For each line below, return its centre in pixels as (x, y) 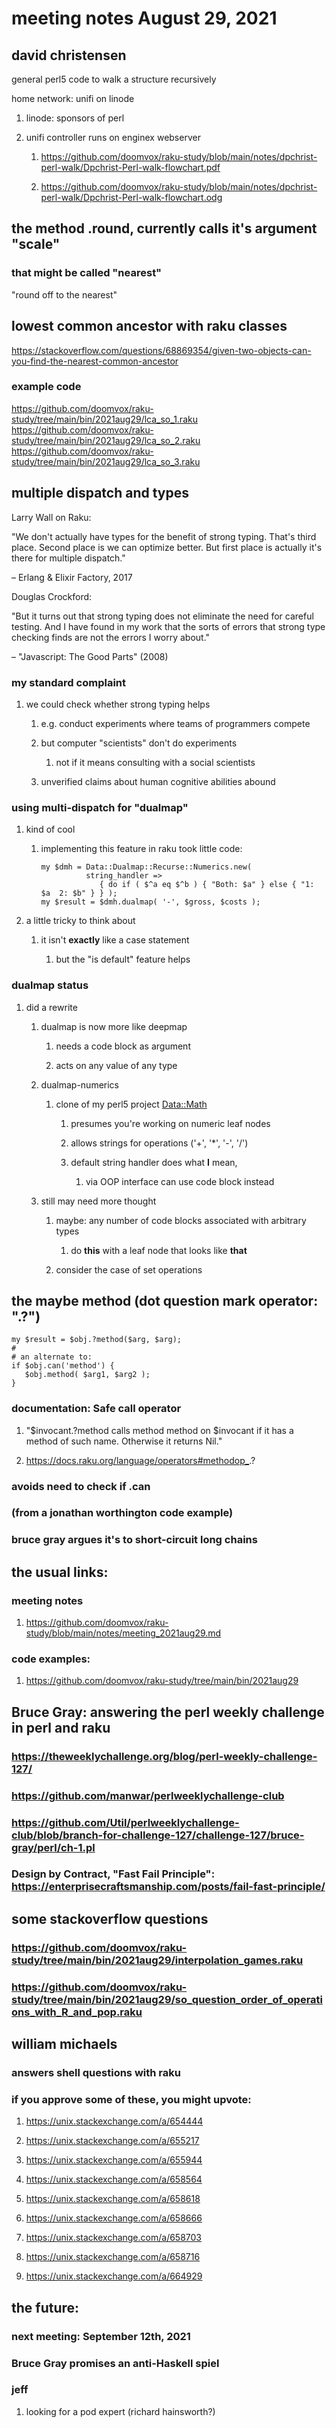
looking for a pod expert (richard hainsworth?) (120, 2411)
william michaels (64, 2044)
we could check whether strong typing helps (118, 704)
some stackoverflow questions (110, 1918)
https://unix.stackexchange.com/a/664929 (114, 2276)
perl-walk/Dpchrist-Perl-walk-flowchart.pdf (130, 167)
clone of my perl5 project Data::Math (131, 1104)
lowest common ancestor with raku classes (149, 326)
